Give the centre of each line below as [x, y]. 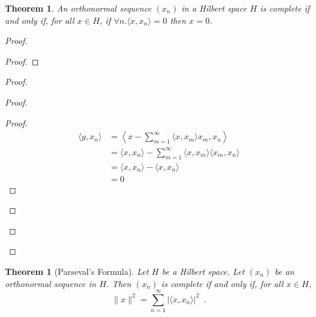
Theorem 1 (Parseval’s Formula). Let [77, 271]
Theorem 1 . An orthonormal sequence [78, 8]
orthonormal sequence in [51, 283]
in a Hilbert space [214, 8]
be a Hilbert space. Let [203, 271]
